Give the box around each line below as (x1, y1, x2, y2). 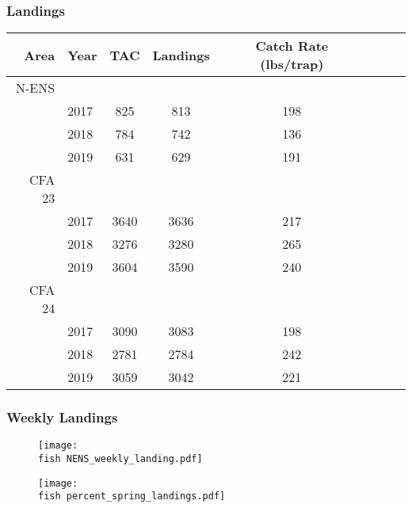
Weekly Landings (6, 407, 118, 427)
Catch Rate (255, 36, 329, 55)
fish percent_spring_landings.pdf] (38, 491, 226, 502)
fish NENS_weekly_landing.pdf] (38, 453, 203, 465)
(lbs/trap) (260, 55, 324, 74)
